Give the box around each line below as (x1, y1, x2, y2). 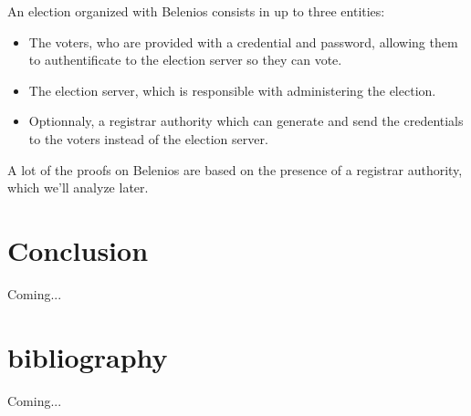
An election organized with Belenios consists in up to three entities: (7, 2, 385, 20)
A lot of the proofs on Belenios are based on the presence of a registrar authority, (7, 160, 463, 179)
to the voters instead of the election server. (28, 129, 268, 148)
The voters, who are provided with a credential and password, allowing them (28, 32, 458, 51)
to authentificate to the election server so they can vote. (28, 50, 342, 69)
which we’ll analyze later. (7, 178, 149, 197)
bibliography (7, 338, 168, 375)
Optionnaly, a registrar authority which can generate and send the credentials (28, 111, 464, 130)
